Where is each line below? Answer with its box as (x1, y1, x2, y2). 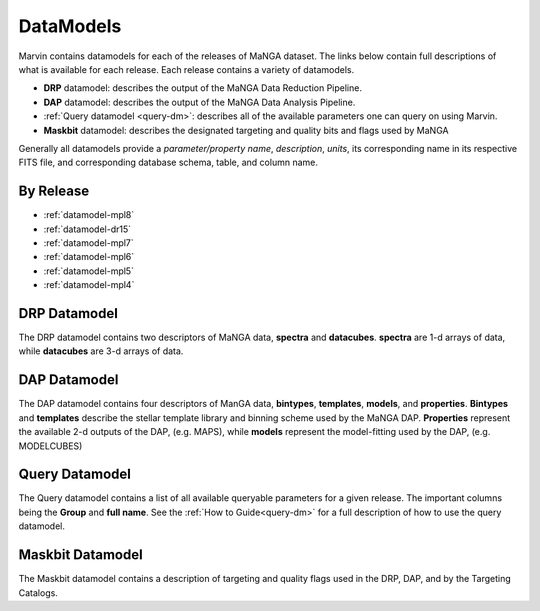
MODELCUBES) (18, 440, 83, 452)
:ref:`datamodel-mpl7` (43, 236, 134, 249)
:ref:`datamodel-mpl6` (43, 251, 135, 263)
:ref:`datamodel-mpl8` (43, 209, 135, 221)
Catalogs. (18, 586, 59, 599)
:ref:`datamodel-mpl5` (43, 265, 135, 277)
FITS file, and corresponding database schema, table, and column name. (18, 156, 319, 169)
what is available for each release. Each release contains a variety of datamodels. (18, 63, 355, 75)
